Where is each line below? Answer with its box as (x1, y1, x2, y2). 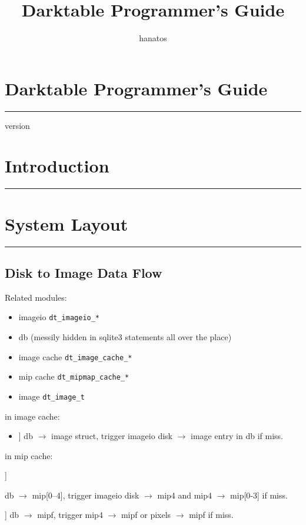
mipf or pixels (121, 509, 171, 521)
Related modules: (5, 291, 67, 303)
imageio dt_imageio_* (18, 311, 100, 323)
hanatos (139, 32, 167, 44)
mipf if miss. (189, 509, 234, 521)
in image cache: (5, 410, 60, 422)
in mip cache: (5, 449, 53, 461)
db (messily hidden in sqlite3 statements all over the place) (18, 330, 232, 343)
